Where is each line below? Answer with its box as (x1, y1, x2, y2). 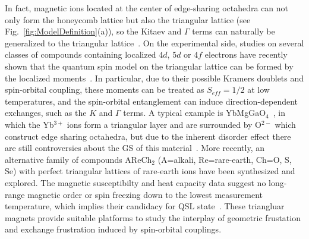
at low (247, 83, 270, 96)
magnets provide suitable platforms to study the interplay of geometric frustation (5, 211, 301, 224)
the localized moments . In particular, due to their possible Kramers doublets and (5, 71, 304, 84)
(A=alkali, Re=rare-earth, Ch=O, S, (157, 153, 292, 165)
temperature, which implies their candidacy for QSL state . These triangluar (5, 200, 285, 212)
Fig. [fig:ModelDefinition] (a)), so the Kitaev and (5, 25, 182, 37)
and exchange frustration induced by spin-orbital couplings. (5, 223, 222, 235)
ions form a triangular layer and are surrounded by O (67, 118, 262, 130)
